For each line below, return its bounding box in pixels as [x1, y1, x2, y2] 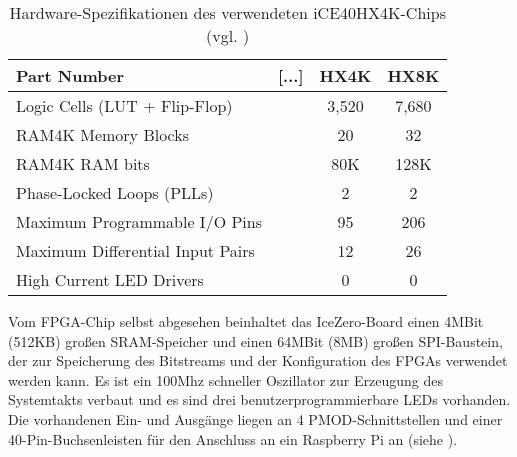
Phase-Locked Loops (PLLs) [16, 181, 214, 204]
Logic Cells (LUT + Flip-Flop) [16, 94, 233, 117]
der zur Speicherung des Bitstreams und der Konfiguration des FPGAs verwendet [8, 350, 508, 371]
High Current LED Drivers [16, 268, 204, 291]
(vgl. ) [206, 24, 250, 47]
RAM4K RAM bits [16, 152, 150, 175]
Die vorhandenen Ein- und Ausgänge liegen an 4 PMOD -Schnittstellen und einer [8, 408, 503, 429]
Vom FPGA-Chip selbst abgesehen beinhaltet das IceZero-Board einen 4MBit [8, 311, 484, 331]
